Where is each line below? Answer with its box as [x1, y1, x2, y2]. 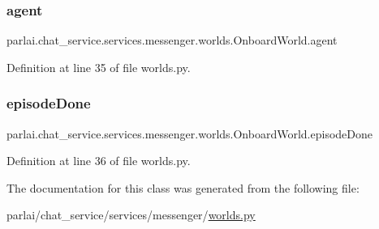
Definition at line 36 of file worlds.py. [6, 152, 191, 169]
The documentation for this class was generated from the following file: [6, 179, 360, 196]
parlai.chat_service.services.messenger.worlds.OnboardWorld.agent [6, 32, 338, 49]
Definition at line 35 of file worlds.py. [6, 58, 191, 75]
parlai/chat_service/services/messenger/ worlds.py [6, 206, 256, 223]
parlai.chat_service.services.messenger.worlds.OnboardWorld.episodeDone [6, 125, 373, 142]
